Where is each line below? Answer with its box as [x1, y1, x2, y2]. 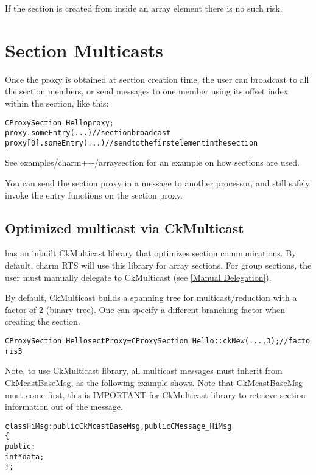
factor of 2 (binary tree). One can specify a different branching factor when [5, 303, 285, 315]
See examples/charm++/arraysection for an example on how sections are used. [5, 156, 300, 169]
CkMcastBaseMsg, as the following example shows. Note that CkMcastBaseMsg [5, 376, 303, 389]
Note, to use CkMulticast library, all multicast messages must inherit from [5, 364, 283, 377]
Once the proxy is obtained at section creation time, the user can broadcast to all [5, 72, 309, 85]
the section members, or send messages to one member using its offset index [5, 85, 289, 97]
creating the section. [5, 315, 80, 328]
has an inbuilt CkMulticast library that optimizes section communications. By [5, 247, 297, 259]
